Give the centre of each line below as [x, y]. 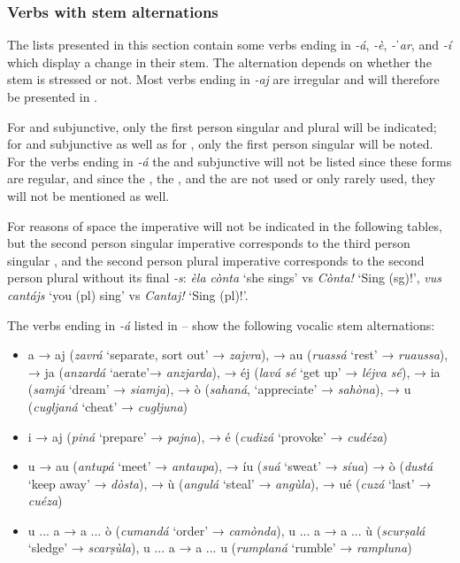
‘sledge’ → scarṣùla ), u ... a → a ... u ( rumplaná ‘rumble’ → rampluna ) [220, 548]
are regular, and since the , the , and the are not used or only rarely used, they [221, 178]
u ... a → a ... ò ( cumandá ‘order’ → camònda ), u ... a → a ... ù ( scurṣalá [226, 530]
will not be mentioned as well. [88, 195]
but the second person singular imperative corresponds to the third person [209, 243]
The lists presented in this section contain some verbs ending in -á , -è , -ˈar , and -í [229, 45]
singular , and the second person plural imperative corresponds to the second [216, 260]
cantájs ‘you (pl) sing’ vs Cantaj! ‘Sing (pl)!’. [128, 294]
